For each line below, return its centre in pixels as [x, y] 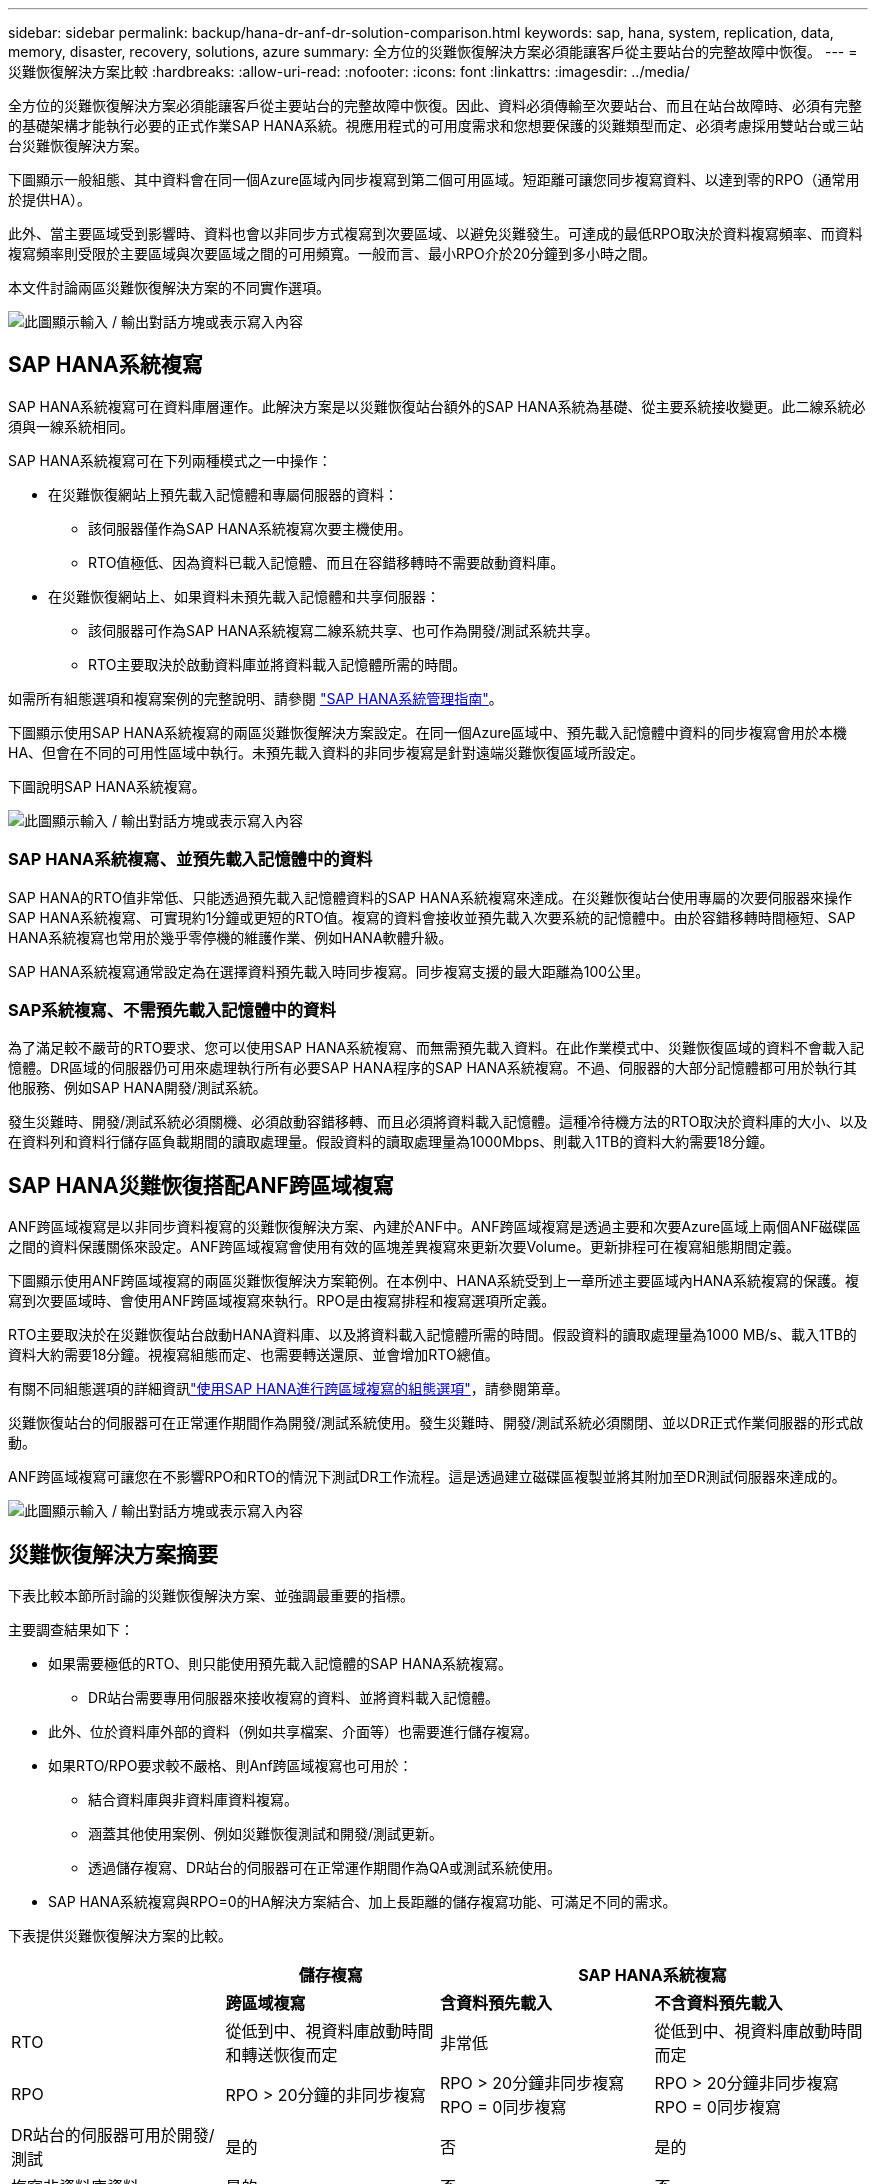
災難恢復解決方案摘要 [113, 1554]
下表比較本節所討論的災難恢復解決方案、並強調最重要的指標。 [211, 1596]
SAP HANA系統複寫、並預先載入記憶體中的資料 [190, 859]
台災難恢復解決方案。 [78, 145]
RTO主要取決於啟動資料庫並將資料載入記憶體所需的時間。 [277, 664]
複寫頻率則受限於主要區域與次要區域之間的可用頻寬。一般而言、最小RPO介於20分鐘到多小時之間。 [332, 253]
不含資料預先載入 [718, 2003]
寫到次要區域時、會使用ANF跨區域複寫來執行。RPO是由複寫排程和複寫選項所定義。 [282, 1301]
